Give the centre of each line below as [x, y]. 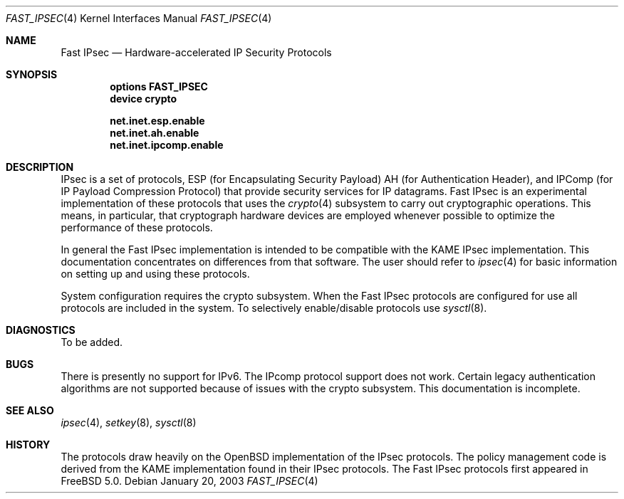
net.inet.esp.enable [157, 121]
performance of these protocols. [137, 227]
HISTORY [28, 445]
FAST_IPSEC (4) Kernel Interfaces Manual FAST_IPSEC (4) [139, 18]
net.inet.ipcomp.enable [167, 145]
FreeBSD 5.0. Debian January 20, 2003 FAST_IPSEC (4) [189, 481]
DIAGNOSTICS [41, 330]
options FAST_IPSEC [159, 86]
